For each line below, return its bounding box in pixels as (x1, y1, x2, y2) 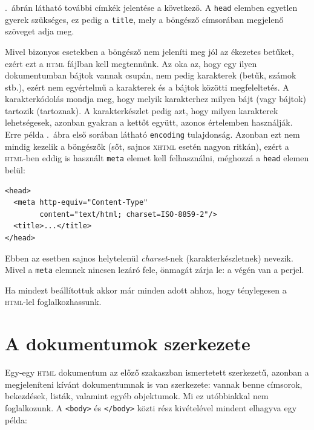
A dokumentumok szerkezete (5, 331, 250, 356)
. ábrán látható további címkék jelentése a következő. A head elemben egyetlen (5, 1, 298, 13)
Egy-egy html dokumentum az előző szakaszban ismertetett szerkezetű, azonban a (5, 366, 309, 379)
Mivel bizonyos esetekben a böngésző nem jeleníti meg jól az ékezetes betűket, (5, 45, 294, 57)
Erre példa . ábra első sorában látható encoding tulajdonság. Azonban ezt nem (5, 128, 300, 141)
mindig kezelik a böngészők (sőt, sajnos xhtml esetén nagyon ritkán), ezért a (5, 140, 289, 152)
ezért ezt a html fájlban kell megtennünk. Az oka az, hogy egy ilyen (5, 57, 257, 69)
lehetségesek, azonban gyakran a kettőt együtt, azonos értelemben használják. (5, 116, 293, 129)
